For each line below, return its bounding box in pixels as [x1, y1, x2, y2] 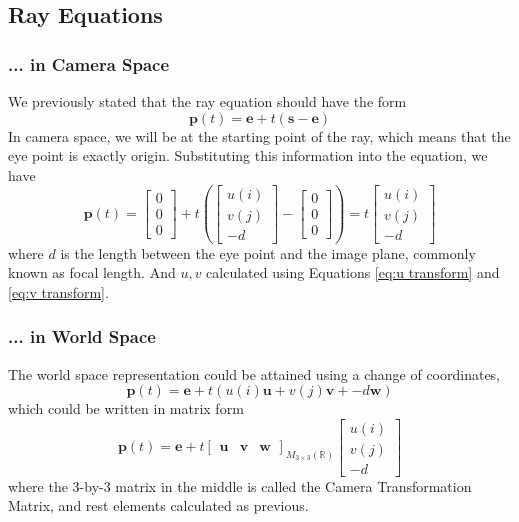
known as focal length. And [8, 262, 176, 283]
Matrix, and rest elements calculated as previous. [8, 495, 309, 516]
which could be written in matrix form [8, 398, 244, 419]
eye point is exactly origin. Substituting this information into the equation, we [8, 145, 488, 166]
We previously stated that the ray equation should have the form [8, 91, 407, 111]
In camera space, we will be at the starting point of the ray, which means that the [8, 125, 511, 146]
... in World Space [8, 324, 156, 349]
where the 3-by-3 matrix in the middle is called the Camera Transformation [8, 475, 472, 496]
